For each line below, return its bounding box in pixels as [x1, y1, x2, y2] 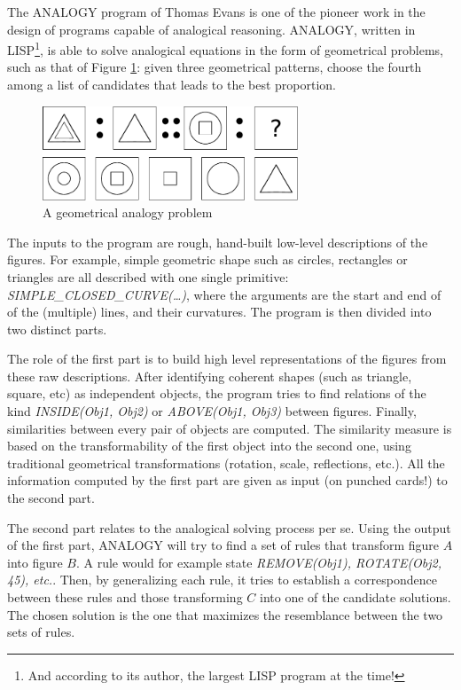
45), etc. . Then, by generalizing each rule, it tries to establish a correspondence [7, 570, 437, 589]
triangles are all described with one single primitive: [7, 267, 289, 286]
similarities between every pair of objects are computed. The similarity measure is [7, 419, 452, 437]
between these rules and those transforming [7, 588, 243, 606]
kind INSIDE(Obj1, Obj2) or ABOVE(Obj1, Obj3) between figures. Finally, [7, 402, 417, 420]
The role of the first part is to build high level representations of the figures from [7, 349, 447, 368]
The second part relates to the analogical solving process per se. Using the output [7, 518, 451, 537]
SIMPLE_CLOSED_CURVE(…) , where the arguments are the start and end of [7, 285, 441, 303]
